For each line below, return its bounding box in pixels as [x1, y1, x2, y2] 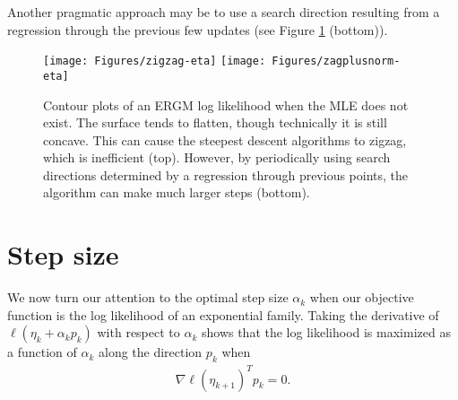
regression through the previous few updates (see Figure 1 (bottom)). [7, 20, 388, 39]
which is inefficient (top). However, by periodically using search [43, 148, 391, 167]
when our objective [309, 288, 414, 307]
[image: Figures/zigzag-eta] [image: [43, 55, 266, 68]
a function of [7, 343, 77, 361]
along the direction [98, 343, 203, 361]
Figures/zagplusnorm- [272, 55, 401, 68]
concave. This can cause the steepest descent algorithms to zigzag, [43, 130, 407, 149]
